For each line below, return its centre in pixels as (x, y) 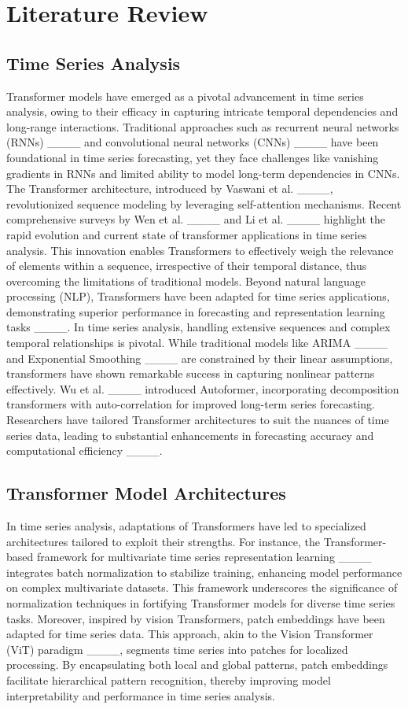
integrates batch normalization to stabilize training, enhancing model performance (204, 572)
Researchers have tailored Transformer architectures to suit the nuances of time (198, 420)
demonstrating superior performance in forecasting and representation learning (196, 311)
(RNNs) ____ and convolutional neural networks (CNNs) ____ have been (193, 142)
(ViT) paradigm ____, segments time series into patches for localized (177, 649)
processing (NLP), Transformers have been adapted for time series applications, (198, 296)
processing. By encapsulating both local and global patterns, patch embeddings (197, 665)
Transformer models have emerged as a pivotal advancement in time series (185, 96)
